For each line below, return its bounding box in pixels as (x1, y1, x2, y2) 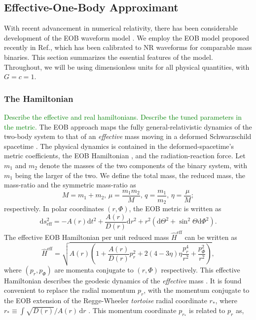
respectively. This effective (161, 264, 240, 274)
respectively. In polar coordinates (4, 203, 104, 214)
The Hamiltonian (4, 92, 73, 104)
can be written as (184, 231, 237, 242)
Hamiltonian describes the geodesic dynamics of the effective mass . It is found (4, 275, 242, 285)
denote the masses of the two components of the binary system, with (39, 160, 247, 170)
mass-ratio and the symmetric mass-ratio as (4, 180, 136, 190)
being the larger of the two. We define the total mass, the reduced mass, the (15, 170, 245, 180)
